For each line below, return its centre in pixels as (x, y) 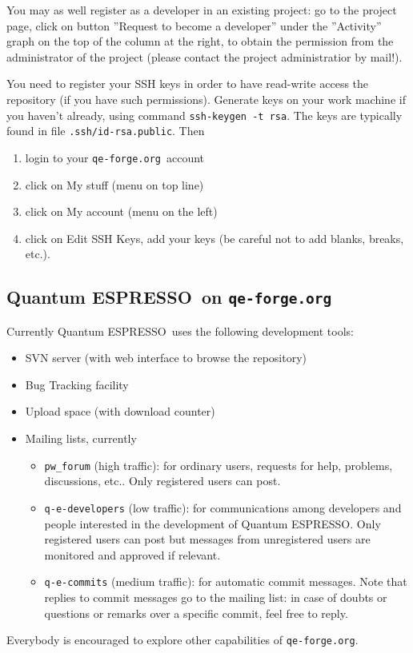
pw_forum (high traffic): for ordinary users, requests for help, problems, (219, 465)
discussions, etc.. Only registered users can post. (162, 481)
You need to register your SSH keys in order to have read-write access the (188, 84)
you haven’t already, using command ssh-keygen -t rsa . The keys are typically (204, 115)
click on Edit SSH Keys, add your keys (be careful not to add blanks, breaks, (215, 238)
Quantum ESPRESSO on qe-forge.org (169, 297)
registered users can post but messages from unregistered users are (207, 539)
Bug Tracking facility (77, 384)
